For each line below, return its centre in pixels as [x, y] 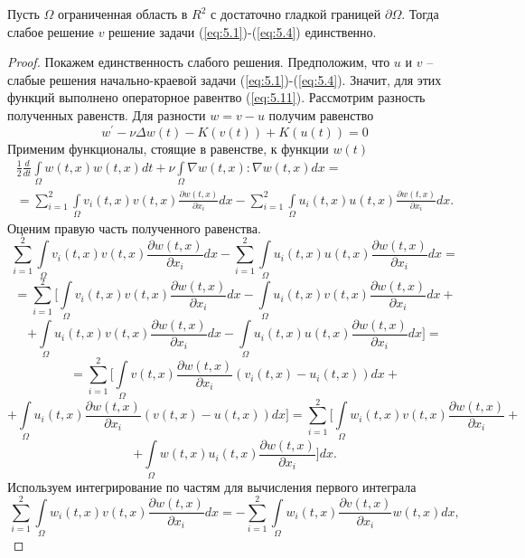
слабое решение [51, 31]
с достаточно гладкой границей [296, 14]
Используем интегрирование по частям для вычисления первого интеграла [212, 486]
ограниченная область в [122, 14]
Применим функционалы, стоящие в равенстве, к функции [168, 148]
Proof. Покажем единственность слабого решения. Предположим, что [199, 62]
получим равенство [321, 114]
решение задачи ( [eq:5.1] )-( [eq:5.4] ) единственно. [243, 31]
